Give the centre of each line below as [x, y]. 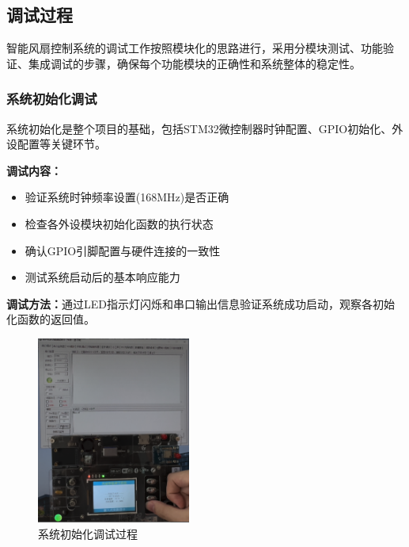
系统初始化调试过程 [88, 533]
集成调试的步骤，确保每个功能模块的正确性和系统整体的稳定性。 [194, 63]
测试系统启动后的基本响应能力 [102, 277]
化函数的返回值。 [51, 319]
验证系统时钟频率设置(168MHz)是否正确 [127, 197]
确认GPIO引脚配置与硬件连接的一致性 [123, 250]
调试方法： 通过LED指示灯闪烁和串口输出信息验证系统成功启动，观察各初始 [201, 303]
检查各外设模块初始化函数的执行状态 [119, 223]
